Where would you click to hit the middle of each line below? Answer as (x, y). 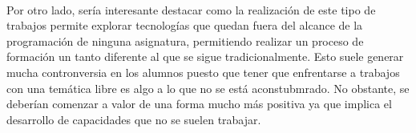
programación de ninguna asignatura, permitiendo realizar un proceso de (185, 40)
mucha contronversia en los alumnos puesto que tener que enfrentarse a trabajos (203, 72)
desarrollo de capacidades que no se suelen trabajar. (134, 119)
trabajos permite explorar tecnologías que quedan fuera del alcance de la (185, 25)
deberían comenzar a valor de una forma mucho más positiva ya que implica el (199, 104)
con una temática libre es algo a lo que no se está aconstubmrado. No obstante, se (208, 88)
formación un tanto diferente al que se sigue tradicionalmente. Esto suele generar (205, 56)
